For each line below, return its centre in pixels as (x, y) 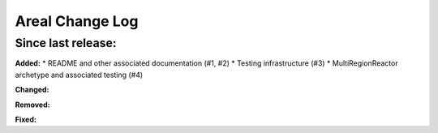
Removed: (32, 105)
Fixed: (26, 119)
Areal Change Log (77, 21)
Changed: (32, 90)
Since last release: (66, 43)
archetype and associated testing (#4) (79, 75)
